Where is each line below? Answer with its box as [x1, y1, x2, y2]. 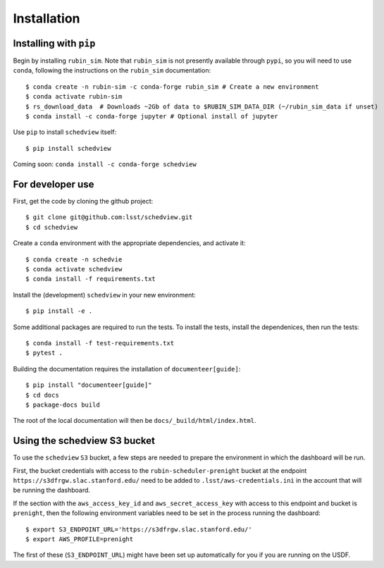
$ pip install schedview [25, 144, 111, 152]
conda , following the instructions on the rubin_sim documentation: [13, 66, 211, 75]
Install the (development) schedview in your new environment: [13, 290, 197, 299]
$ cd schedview [25, 223, 78, 231]
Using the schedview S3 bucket [13, 435, 155, 447]
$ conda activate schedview [25, 265, 123, 273]
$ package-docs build [25, 400, 100, 409]
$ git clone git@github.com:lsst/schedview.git [25, 214, 193, 221]
